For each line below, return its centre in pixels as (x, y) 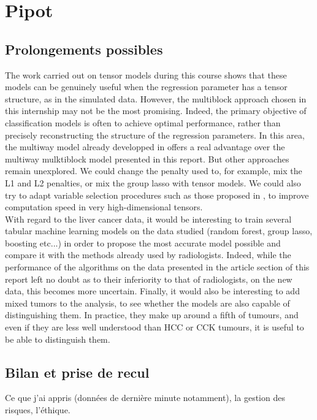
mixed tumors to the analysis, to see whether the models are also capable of (147, 303)
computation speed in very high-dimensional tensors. (104, 207)
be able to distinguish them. (58, 339)
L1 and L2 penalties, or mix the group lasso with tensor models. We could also (153, 182)
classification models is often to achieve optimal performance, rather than (143, 122)
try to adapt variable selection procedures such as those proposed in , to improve (157, 195)
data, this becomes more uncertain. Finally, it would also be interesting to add (152, 291)
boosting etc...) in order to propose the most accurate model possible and (143, 242)
